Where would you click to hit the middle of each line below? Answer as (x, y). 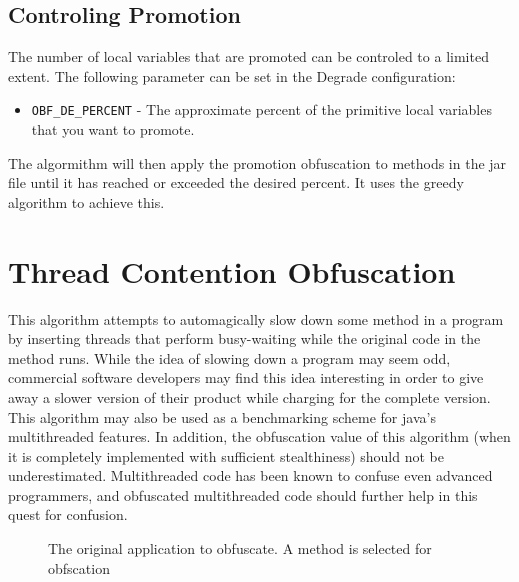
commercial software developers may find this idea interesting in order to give (246, 377)
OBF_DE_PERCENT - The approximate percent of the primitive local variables (261, 109)
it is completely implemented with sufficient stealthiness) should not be (226, 455)
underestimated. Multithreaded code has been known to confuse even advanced (250, 475)
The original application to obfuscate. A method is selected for (240, 548)
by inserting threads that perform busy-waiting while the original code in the (244, 338)
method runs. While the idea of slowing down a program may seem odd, (229, 357)
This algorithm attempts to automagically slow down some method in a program (256, 318)
